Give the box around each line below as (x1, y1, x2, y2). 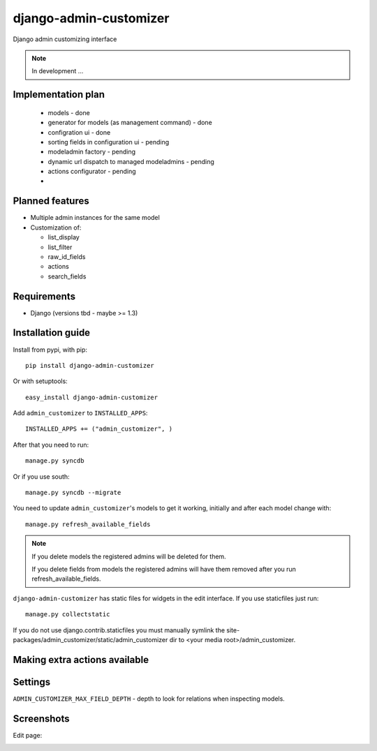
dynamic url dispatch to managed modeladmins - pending (47, 157, 214, 165)
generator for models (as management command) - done (47, 119, 212, 127)
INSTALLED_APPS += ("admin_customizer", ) (25, 425, 173, 433)
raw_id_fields (47, 252, 86, 261)
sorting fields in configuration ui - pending (47, 137, 170, 146)
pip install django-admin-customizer (25, 362, 155, 369)
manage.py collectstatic (25, 611, 110, 618)
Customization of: (30, 223, 82, 232)
